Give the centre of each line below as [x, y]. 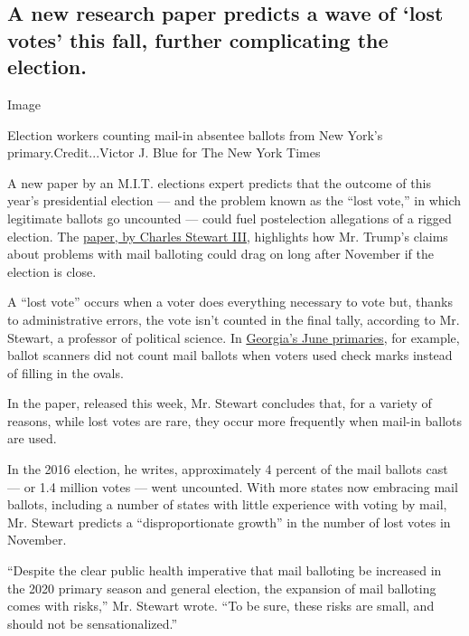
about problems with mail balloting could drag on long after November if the [220, 254]
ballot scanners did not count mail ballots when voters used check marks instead [230, 355]
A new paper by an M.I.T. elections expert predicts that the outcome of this [219, 182]
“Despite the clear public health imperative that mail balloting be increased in [225, 570]
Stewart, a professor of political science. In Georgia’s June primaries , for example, [234, 337]
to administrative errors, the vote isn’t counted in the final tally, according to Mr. [234, 319]
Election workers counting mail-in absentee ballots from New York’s [195, 134]
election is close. [52, 271]
